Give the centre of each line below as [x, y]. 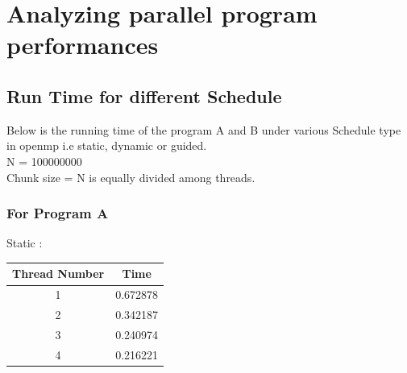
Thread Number [58, 274]
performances [83, 45]
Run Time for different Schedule [144, 95]
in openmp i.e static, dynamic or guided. [107, 145]
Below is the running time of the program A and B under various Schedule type [204, 129]
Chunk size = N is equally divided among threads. [131, 177]
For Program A [58, 213]
